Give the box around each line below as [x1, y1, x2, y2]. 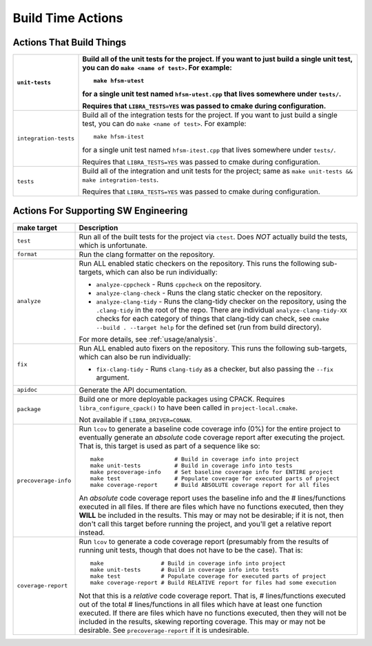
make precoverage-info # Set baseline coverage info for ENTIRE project [90, 468, 333, 475]
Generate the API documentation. [79, 385, 187, 395]
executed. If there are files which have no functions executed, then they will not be [79, 608, 347, 618]
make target [17, 222, 58, 232]
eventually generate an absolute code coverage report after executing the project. [79, 433, 345, 442]
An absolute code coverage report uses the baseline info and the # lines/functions [79, 493, 346, 503]
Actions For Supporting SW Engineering [12, 205, 188, 217]
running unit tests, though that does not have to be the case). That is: [79, 545, 303, 554]
